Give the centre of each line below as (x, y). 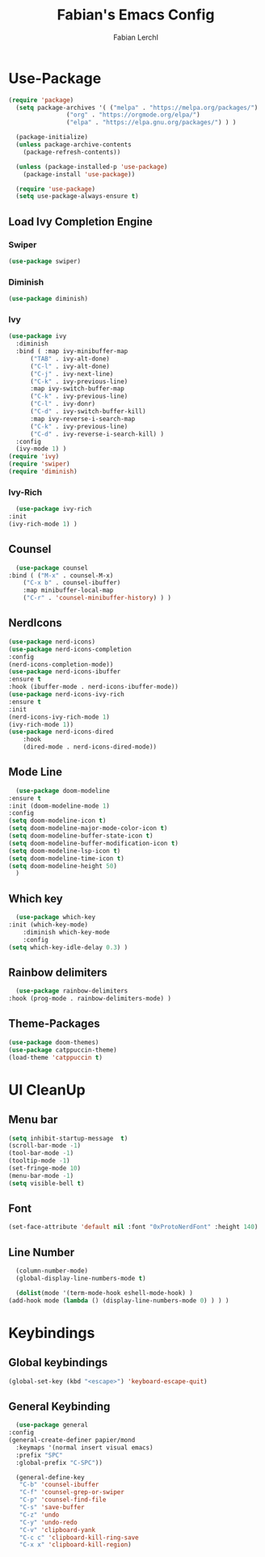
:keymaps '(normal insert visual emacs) (84, 1447)
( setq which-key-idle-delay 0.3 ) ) (68, 947)
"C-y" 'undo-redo (48, 1522)
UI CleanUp (47, 1090)
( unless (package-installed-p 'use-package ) (92, 167)
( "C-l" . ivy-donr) (62, 404)
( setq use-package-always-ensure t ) (77, 196)
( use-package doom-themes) (54, 1042)
